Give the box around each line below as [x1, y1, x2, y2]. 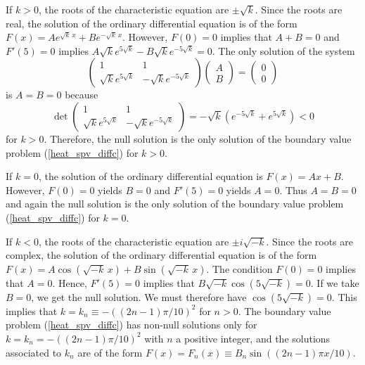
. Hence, [52, 275, 87, 290]
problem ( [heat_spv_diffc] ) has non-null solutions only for [6, 317, 257, 332]
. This [331, 289, 357, 304]
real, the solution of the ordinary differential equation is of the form [6, 15, 297, 30]
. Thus [279, 182, 307, 197]
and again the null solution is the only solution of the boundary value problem [6, 196, 344, 211]
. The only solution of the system [212, 43, 355, 58]
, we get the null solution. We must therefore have [31, 289, 247, 304]
